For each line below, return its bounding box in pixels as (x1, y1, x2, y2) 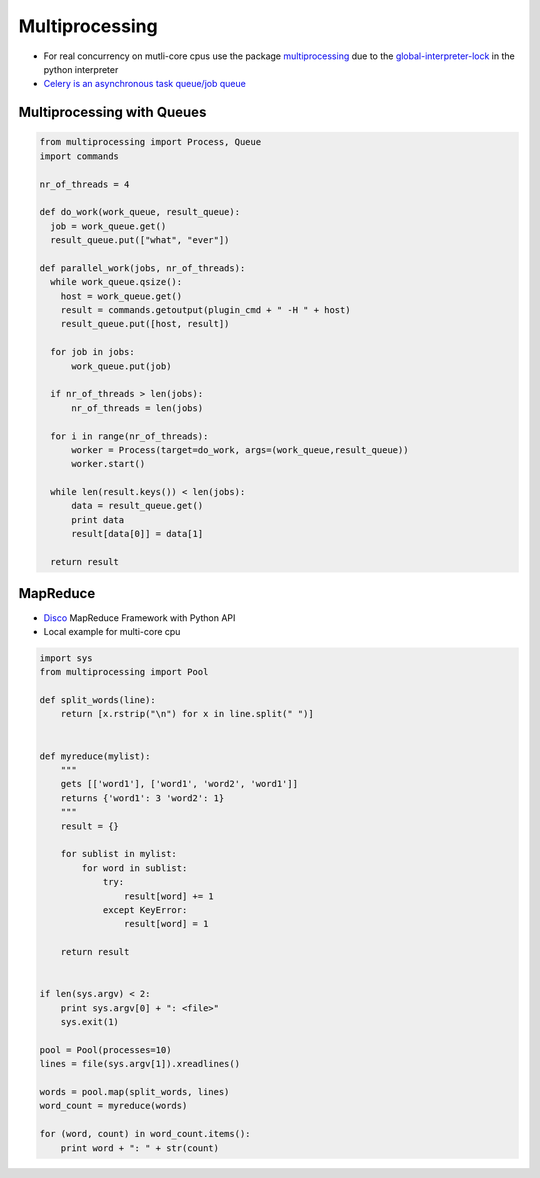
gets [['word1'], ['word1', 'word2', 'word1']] (60, 778, 299, 790)
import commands (39, 150, 120, 162)
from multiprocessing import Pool (39, 666, 209, 678)
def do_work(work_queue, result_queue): (39, 206, 240, 218)
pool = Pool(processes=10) (39, 1044, 172, 1055)
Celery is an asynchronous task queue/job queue (43, 78, 247, 90)
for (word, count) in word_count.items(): (39, 1128, 251, 1140)
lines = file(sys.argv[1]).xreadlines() (39, 1058, 240, 1070)
